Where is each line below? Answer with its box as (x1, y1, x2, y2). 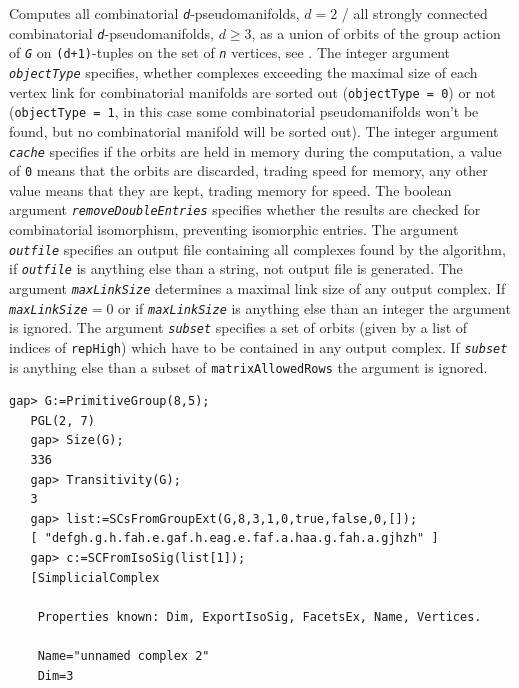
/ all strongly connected (341, 3, 488, 23)
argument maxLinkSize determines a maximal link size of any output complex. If (9, 278, 506, 298)
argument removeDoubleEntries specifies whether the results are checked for (9, 199, 481, 220)
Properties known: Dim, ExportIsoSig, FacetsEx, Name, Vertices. (37, 609, 482, 624)
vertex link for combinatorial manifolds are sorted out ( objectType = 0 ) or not (9, 81, 496, 102)
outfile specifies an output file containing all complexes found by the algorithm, (9, 238, 506, 259)
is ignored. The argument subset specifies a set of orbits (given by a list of (9, 317, 468, 338)
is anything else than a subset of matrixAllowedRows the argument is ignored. (9, 356, 488, 377)
